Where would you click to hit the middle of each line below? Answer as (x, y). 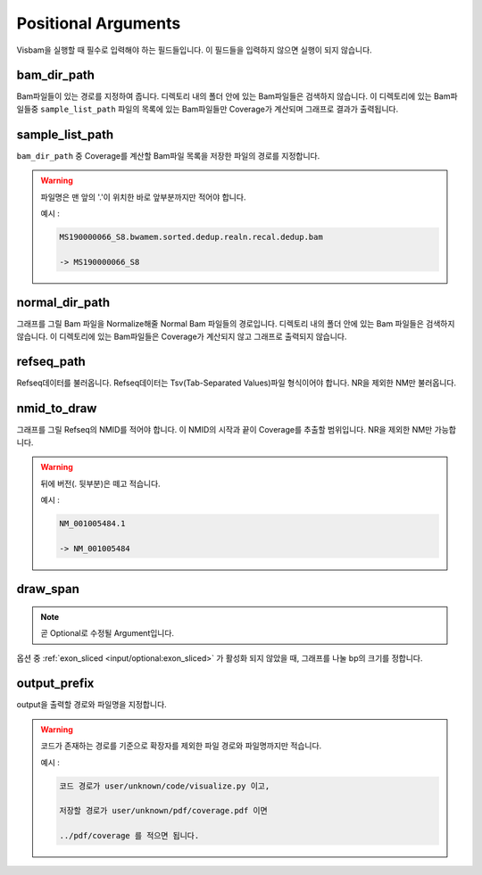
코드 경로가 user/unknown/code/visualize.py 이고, (165, 786)
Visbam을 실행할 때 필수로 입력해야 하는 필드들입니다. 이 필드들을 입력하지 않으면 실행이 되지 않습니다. (194, 50)
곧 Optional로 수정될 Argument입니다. (107, 633)
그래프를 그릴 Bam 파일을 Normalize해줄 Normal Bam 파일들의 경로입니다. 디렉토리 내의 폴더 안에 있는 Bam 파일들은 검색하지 (236, 324)
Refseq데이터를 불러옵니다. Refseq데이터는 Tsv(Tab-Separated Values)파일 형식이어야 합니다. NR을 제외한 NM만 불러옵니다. (237, 383)
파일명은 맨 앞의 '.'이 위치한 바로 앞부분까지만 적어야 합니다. (143, 197)
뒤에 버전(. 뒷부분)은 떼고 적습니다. (100, 483)
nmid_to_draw (57, 409)
